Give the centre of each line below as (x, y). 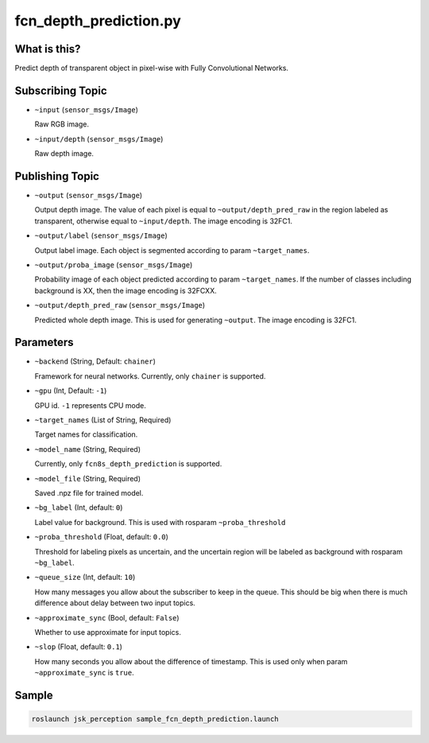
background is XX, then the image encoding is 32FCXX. (126, 290)
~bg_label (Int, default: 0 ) (79, 508)
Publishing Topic (57, 176)
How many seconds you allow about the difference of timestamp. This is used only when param (191, 661)
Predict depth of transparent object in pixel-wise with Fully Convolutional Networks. (152, 68)
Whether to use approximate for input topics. (108, 632)
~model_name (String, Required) (88, 449)
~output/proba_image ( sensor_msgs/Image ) (114, 265)
